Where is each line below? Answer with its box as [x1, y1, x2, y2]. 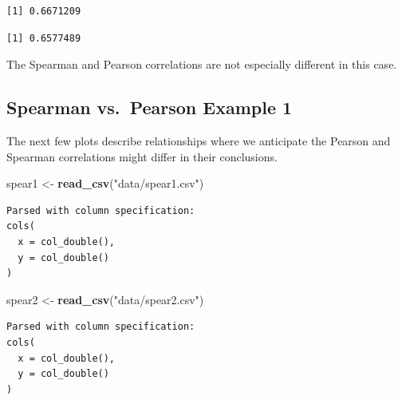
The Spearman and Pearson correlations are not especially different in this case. [6, 56, 397, 73]
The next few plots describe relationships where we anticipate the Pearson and [6, 132, 391, 149]
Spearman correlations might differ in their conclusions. [6, 148, 278, 164]
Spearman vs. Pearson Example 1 [6, 95, 293, 120]
